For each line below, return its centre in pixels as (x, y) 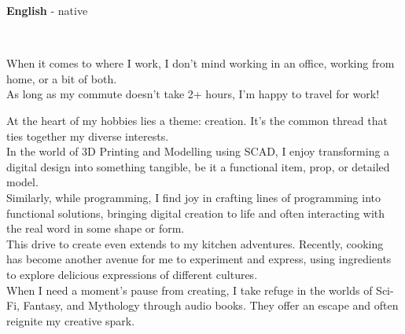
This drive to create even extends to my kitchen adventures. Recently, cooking (195, 243)
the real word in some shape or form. (96, 228)
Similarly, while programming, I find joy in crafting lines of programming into (193, 197)
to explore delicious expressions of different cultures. (132, 274)
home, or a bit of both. (62, 78)
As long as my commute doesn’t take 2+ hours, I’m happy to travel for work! (193, 94)
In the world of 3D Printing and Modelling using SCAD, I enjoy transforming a (198, 151)
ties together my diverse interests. (88, 136)
